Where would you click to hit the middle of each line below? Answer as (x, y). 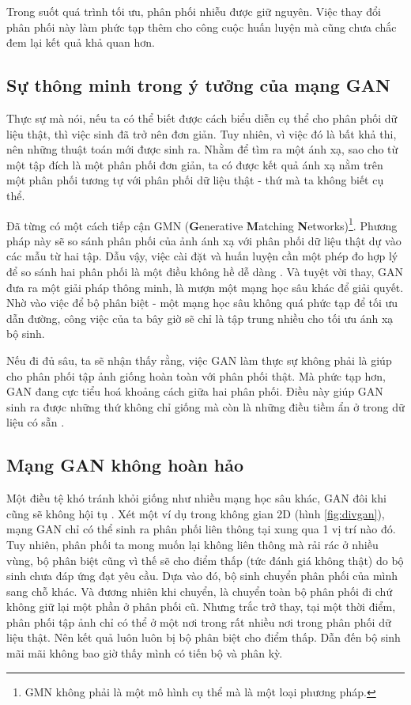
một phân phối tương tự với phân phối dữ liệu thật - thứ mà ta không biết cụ (195, 180)
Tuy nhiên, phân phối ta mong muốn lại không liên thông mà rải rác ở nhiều (192, 544)
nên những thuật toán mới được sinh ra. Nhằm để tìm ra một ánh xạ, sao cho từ (202, 149)
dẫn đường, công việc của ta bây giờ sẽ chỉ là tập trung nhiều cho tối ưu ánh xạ (200, 318)
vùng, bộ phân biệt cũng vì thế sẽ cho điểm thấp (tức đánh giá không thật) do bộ (205, 560)
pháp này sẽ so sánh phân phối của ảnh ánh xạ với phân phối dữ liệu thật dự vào (204, 240)
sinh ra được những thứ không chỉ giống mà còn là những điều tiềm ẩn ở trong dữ (205, 406)
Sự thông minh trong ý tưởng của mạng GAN (198, 85)
